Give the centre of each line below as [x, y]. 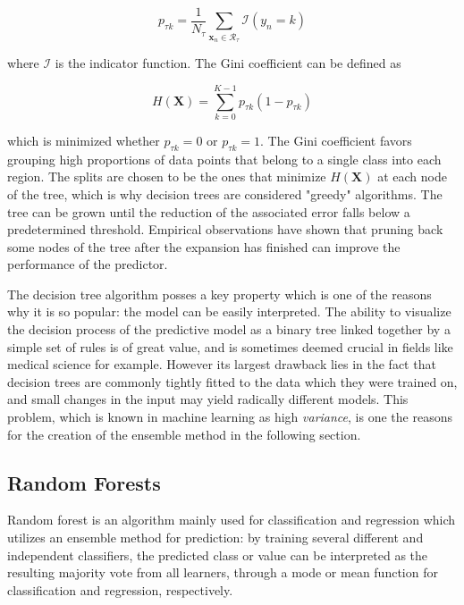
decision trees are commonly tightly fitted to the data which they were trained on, [232, 381]
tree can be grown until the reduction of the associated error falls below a [209, 211]
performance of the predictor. [88, 264]
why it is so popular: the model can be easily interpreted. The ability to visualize [229, 311]
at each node [412, 176]
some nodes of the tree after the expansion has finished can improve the [204, 246]
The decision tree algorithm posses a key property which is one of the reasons [219, 294]
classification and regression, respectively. [120, 589]
